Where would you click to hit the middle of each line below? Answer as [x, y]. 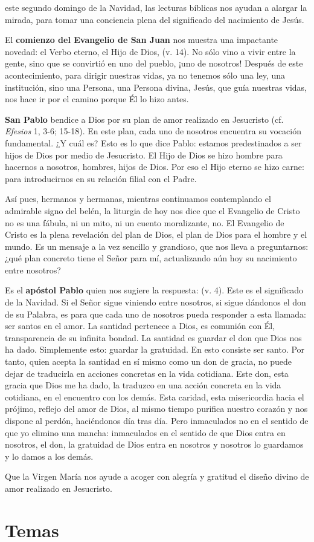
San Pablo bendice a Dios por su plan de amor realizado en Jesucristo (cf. [144, 119]
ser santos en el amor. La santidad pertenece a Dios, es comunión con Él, [140, 326]
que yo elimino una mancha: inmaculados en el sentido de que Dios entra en [145, 432]
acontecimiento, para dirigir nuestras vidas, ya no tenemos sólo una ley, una [145, 75]
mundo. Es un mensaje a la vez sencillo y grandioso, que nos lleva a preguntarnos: [157, 246]
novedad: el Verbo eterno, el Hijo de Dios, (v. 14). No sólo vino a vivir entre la [150, 51]
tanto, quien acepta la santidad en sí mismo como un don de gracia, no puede [149, 361]
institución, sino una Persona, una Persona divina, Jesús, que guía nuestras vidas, [156, 87]
